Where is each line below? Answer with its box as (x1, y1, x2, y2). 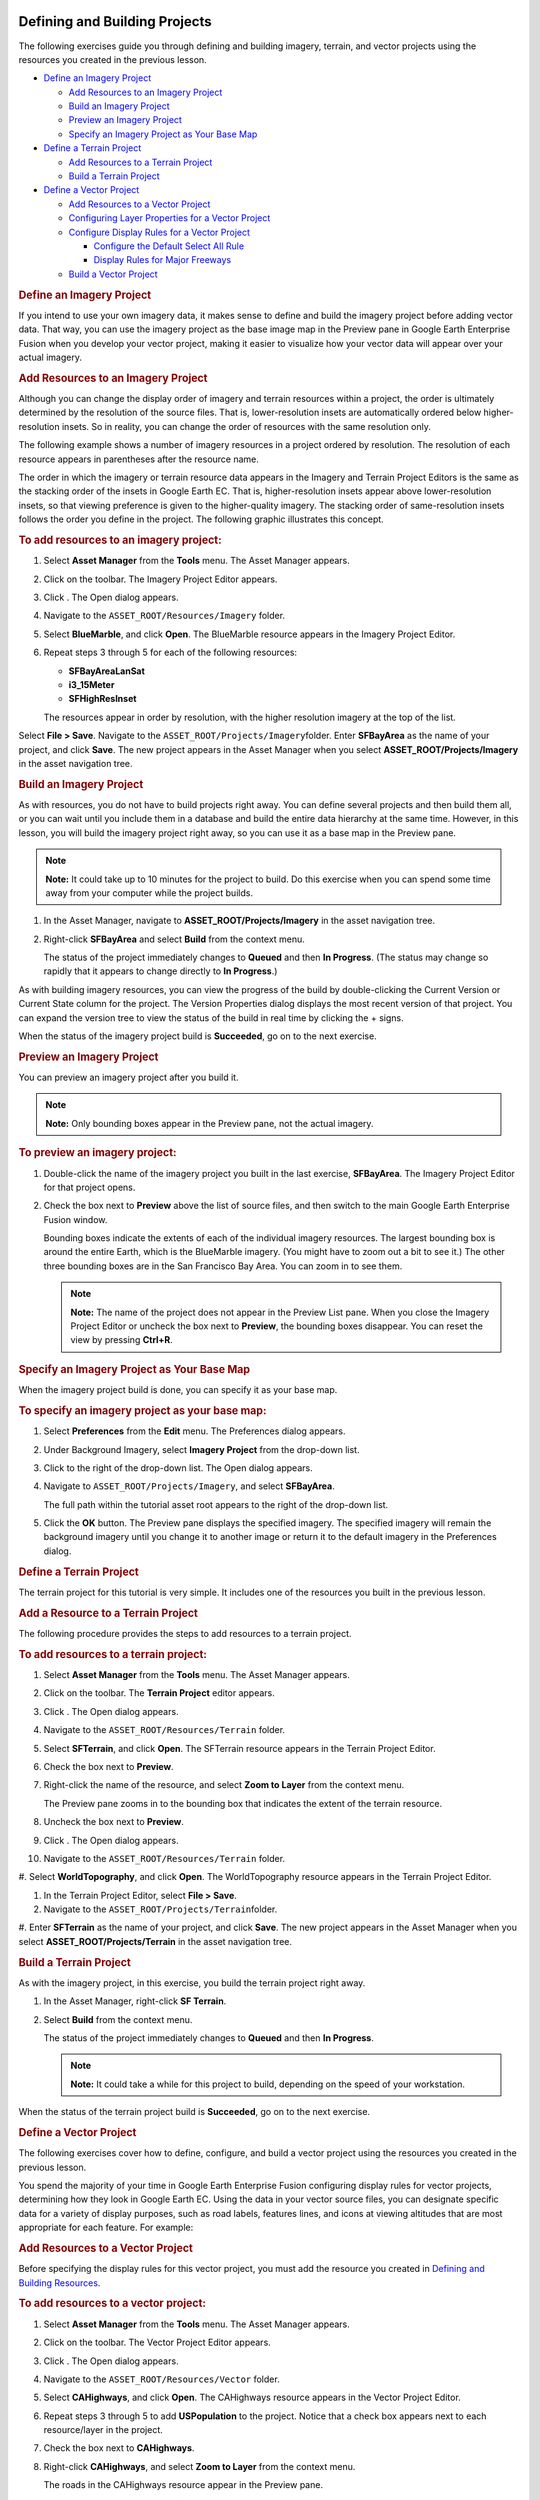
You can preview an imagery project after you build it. (18, 1071, 239, 1084)
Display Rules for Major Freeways (93, 254, 232, 266)
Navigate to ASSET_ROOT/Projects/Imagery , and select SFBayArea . (43, 1480, 335, 1492)
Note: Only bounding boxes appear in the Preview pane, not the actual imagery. (45, 1117, 374, 1129)
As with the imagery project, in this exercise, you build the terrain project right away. (18, 1976, 366, 1989)
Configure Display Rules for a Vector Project (68, 226, 250, 238)
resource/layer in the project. (43, 2424, 164, 2436)
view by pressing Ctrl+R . (70, 1334, 174, 1346)
